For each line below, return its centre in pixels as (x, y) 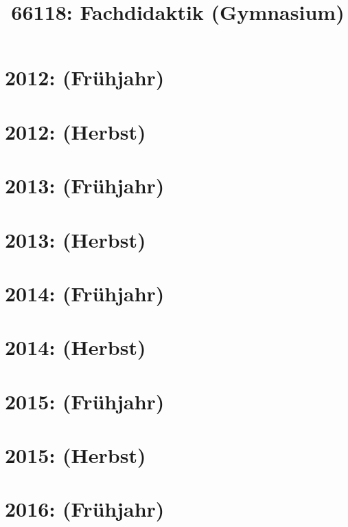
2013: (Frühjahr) (85, 185)
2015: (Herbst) (76, 455)
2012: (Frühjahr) (85, 77)
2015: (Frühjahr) (85, 401)
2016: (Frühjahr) (85, 509)
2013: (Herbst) (76, 239)
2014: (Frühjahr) (85, 293)
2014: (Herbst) (76, 347)
